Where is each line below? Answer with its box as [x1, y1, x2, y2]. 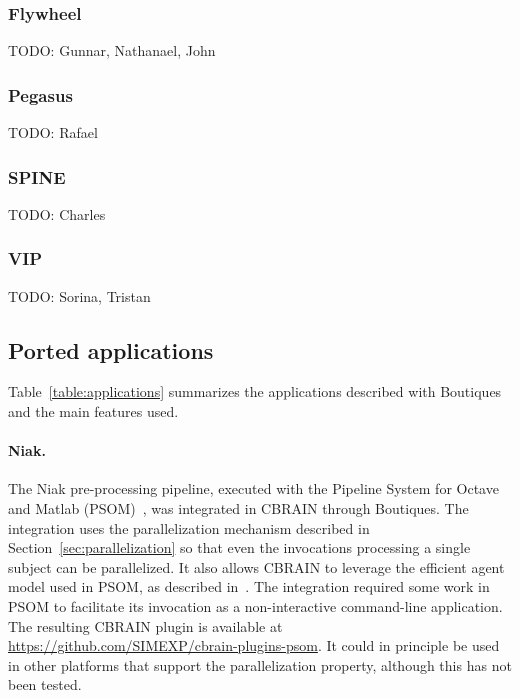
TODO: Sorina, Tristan [8, 285, 151, 306]
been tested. [8, 674, 82, 695]
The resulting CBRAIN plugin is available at [8, 615, 283, 636]
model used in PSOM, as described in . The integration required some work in [8, 576, 490, 597]
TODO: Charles [8, 203, 106, 224]
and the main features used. [8, 401, 179, 422]
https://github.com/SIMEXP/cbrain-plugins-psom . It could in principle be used [8, 635, 500, 656]
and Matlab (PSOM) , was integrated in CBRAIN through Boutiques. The [8, 498, 469, 519]
